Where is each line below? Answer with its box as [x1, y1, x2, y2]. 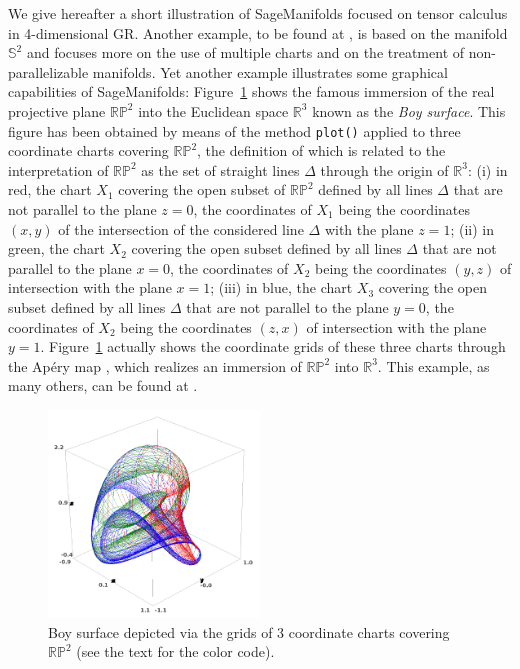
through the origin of [320, 159, 449, 180]
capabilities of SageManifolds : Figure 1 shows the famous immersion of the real [8, 81, 495, 102]
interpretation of [8, 159, 109, 180]
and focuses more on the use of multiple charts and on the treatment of [26, 42, 465, 63]
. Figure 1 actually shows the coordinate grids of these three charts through [40, 336, 506, 357]
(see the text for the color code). [76, 641, 275, 662]
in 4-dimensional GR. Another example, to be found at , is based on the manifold [8, 22, 508, 43]
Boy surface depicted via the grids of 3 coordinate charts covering [48, 621, 450, 642]
